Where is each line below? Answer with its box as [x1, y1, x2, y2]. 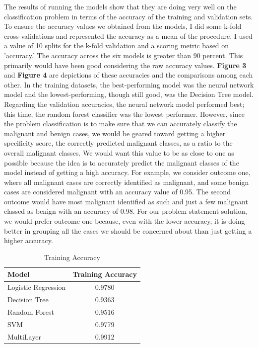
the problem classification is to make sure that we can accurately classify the [4, 118, 237, 129]
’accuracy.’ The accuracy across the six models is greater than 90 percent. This [4, 50, 243, 60]
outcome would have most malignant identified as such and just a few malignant [4, 196, 248, 206]
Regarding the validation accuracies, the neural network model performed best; [4, 98, 245, 109]
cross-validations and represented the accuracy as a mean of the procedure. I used [4, 30, 253, 41]
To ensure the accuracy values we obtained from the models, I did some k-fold [4, 21, 242, 31]
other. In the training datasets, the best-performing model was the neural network [4, 79, 254, 89]
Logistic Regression [7, 282, 66, 292]
